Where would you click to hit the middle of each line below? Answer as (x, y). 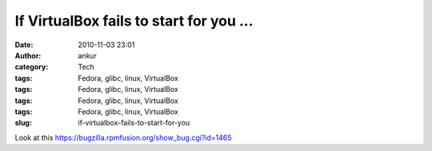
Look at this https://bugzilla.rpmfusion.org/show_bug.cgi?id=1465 (123, 137)
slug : (23, 123)
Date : (24, 45)
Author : (28, 55)
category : (32, 67)
